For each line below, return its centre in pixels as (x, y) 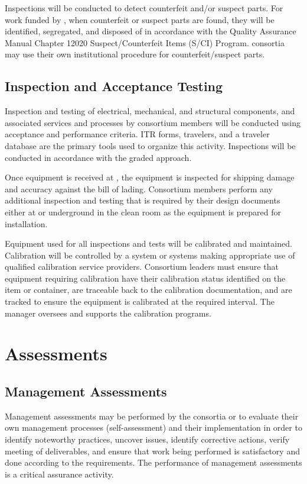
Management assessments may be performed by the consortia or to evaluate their (152, 416)
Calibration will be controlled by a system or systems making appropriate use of (150, 255)
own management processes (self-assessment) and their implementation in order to (153, 427)
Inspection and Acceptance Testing (114, 86)
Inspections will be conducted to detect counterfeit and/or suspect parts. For (144, 8)
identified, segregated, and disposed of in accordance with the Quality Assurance (151, 31)
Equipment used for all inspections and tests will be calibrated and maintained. (148, 243)
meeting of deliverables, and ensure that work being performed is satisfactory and (152, 451)
